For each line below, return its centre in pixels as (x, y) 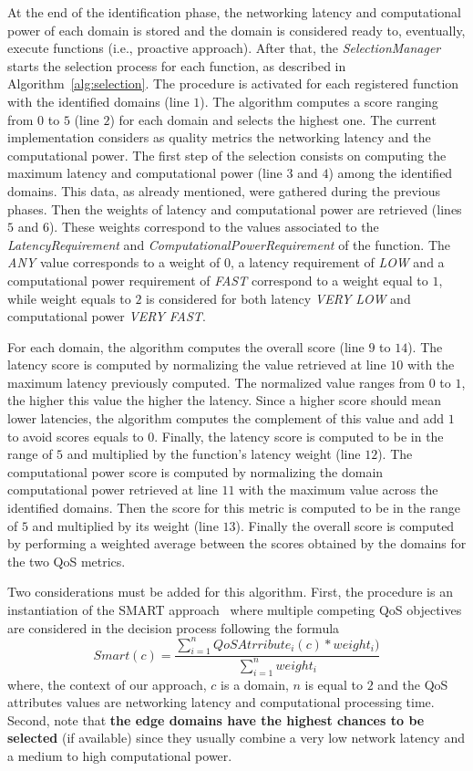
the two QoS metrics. (67, 561)
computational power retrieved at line (113, 490)
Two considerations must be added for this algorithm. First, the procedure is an (230, 592)
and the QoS (413, 684)
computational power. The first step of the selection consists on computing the (227, 155)
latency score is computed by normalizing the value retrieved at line (197, 365)
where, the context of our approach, (107, 684)
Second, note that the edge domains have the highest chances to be (216, 719)
